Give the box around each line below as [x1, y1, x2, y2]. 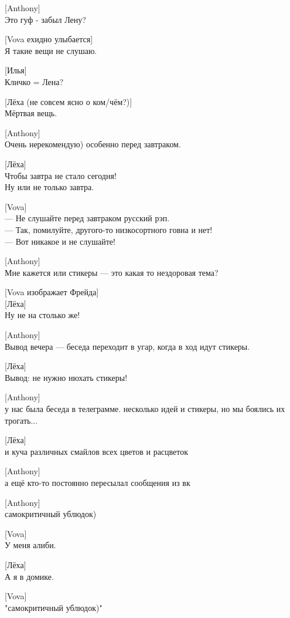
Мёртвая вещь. [5, 107, 57, 119]
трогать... [5, 414, 38, 426]
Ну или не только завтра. [5, 181, 94, 193]
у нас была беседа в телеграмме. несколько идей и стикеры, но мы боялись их [5, 403, 285, 415]
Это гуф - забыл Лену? [5, 13, 86, 25]
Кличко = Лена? [5, 75, 64, 87]
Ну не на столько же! [5, 309, 80, 321]
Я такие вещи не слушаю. [5, 44, 97, 56]
